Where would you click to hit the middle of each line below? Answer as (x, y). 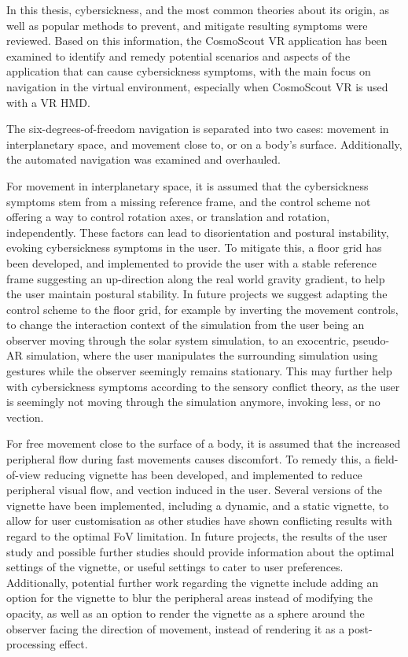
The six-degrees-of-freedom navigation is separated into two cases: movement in (198, 129)
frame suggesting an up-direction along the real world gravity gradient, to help (196, 278)
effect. (74, 644)
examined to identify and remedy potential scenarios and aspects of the (178, 55)
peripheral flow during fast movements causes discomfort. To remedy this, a (189, 459)
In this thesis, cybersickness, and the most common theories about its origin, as (198, 9)
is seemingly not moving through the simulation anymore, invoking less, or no (193, 402)
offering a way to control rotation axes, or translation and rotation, (168, 217)
